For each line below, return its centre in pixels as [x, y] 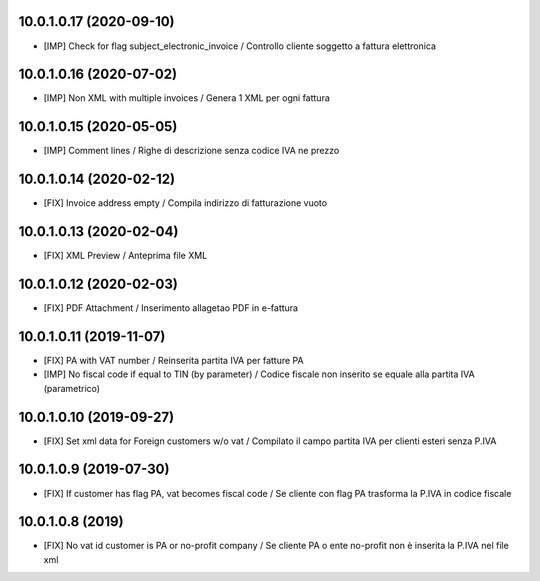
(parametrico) [71, 388]
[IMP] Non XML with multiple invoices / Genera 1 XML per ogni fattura [186, 98]
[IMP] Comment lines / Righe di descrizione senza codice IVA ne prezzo [191, 151]
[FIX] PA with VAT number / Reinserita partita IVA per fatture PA [173, 360]
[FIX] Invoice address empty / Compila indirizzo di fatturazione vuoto [185, 203]
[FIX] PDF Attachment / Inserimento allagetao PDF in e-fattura [171, 308]
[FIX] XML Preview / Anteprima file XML [125, 256]
